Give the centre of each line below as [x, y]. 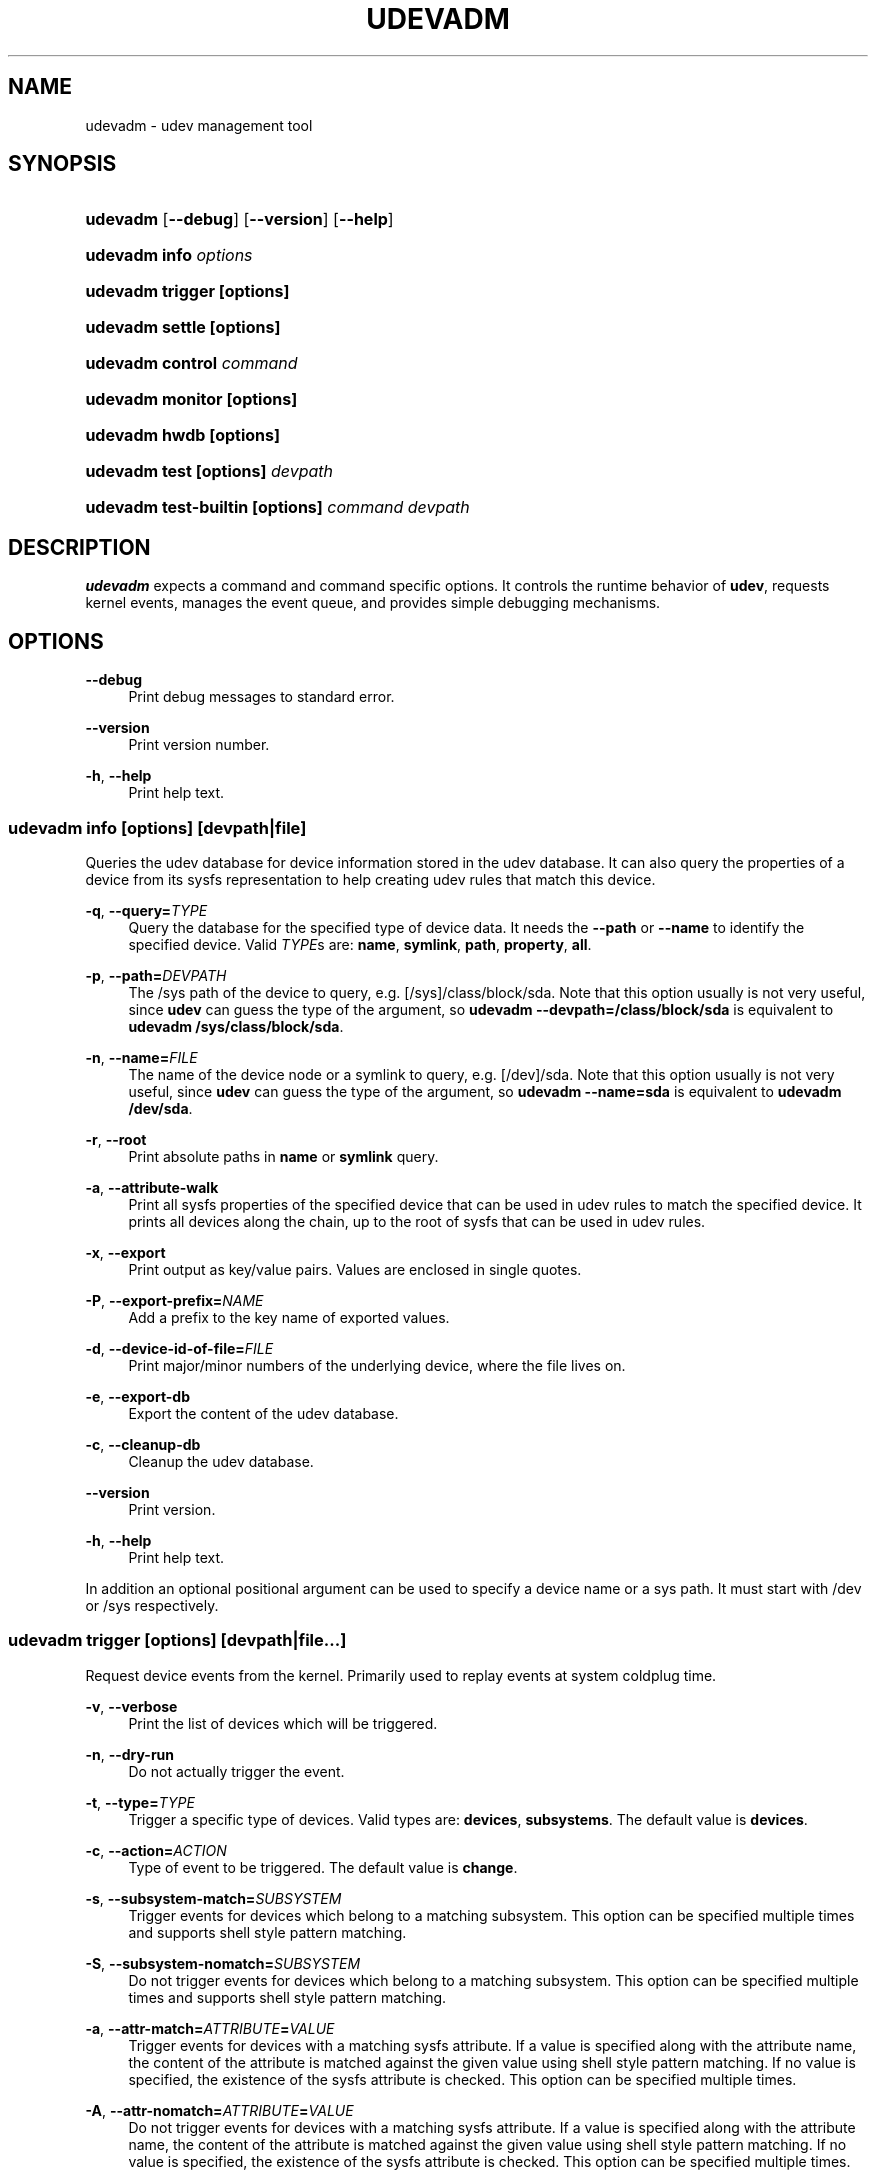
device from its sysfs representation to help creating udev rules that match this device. [370, 879]
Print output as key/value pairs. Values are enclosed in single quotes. [355, 1269]
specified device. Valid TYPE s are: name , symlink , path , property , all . [360, 944]
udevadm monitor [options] [191, 399]
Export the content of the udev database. [263, 1413]
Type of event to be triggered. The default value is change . [323, 1867]
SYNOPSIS [62, 164]
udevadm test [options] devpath [209, 471]
